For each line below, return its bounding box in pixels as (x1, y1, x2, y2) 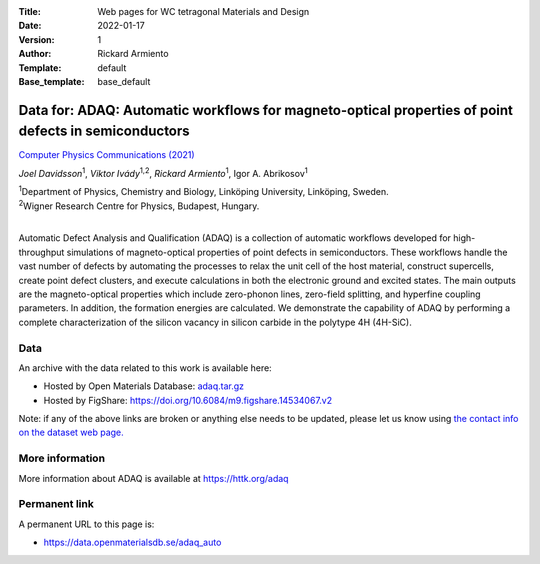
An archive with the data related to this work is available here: (18, 361, 272, 374)
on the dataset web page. (18, 426, 124, 439)
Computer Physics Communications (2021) (18, 149, 195, 161)
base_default (97, 75, 151, 87)
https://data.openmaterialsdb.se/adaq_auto (43, 536, 222, 549)
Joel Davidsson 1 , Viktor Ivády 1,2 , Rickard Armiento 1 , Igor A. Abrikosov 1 (18, 166, 309, 179)
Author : (18, 48, 52, 60)
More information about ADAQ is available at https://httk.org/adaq (18, 472, 289, 484)
